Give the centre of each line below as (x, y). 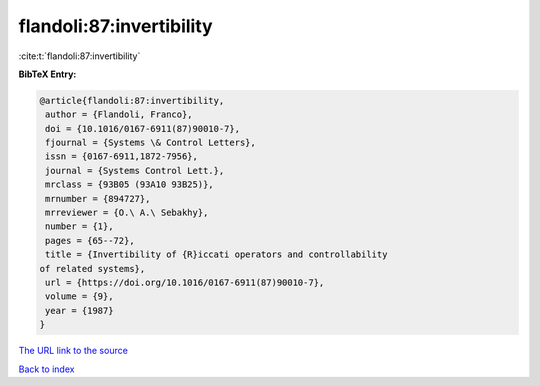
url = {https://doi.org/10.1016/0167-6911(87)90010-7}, (185, 282)
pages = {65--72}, (90, 240)
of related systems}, (92, 268)
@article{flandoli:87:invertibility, (132, 100)
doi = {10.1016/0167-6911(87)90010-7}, (142, 128)
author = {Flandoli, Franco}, (119, 114)
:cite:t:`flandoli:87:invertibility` (79, 56)
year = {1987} (79, 310)
